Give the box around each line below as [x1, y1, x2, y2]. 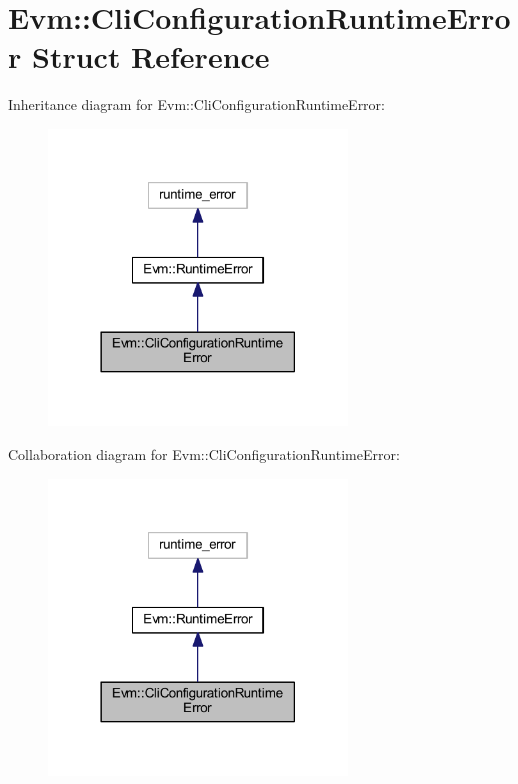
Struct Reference [31, 36, 270, 77]
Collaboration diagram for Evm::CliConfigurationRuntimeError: [8, 443, 400, 464]
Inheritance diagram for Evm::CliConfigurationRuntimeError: [8, 94, 385, 115]
